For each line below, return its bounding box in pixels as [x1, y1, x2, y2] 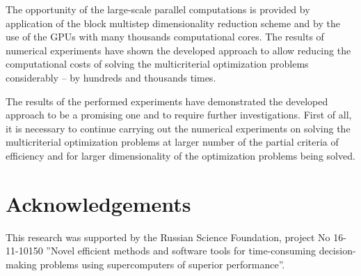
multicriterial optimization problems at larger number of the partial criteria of [6, 135, 339, 149]
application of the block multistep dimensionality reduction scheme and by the [6, 15, 340, 30]
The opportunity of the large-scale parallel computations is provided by [6, 2, 310, 16]
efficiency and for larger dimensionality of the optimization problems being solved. [6, 148, 355, 162]
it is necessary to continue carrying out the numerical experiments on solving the [6, 121, 351, 135]
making [6, 256, 37, 271]
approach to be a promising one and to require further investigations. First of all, [6, 107, 352, 122]
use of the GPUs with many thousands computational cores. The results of [6, 29, 324, 44]
